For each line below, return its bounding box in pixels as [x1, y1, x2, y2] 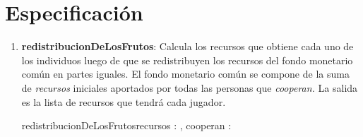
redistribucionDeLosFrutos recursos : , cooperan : [21, 118, 232, 133]
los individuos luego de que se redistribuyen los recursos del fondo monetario [21, 52, 353, 67]
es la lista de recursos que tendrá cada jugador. [21, 94, 226, 109]
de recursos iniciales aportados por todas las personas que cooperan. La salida [21, 80, 358, 95]
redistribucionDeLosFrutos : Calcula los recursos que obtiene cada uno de [21, 39, 354, 54]
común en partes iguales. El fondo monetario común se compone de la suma [21, 66, 350, 81]
